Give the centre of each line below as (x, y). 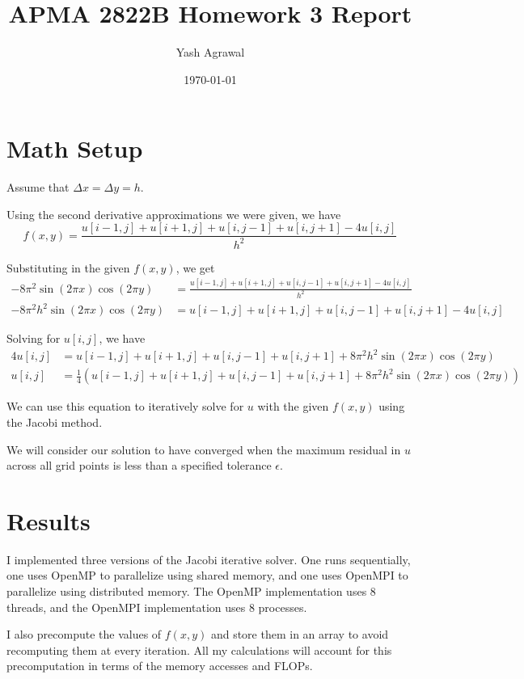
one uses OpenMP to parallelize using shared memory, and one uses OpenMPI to (207, 575)
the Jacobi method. (55, 422)
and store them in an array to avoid (300, 634)
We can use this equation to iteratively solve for (125, 406)
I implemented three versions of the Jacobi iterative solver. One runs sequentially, (209, 559)
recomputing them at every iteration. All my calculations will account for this (199, 649)
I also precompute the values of (84, 634)
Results (49, 520)
